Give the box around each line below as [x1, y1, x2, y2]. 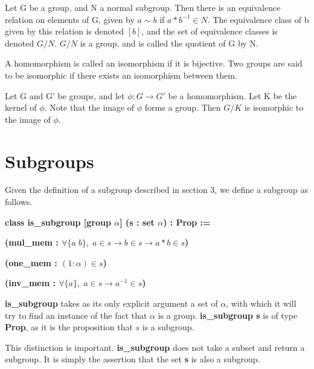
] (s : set [120, 215, 155, 228]
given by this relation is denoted [5, 25, 124, 38]
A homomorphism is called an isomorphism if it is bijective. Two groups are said [5, 57, 303, 70]
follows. [5, 195, 33, 208]
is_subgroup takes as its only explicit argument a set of [5, 297, 218, 310]
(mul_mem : [5, 236, 59, 249]
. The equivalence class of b [207, 13, 309, 25]
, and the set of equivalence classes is [141, 25, 278, 38]
